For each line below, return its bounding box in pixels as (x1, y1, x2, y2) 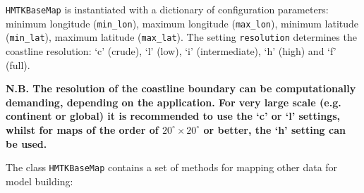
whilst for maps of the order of (6, 122, 159, 137)
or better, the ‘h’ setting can (203, 122, 346, 137)
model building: (6, 173, 73, 188)
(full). (6, 57, 30, 72)
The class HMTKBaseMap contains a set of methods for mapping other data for (6, 160, 338, 175)
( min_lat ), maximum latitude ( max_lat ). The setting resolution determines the (6, 30, 357, 44)
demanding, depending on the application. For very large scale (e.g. (6, 94, 341, 109)
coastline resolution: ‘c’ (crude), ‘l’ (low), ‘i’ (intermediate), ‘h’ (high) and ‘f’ (6, 43, 336, 58)
